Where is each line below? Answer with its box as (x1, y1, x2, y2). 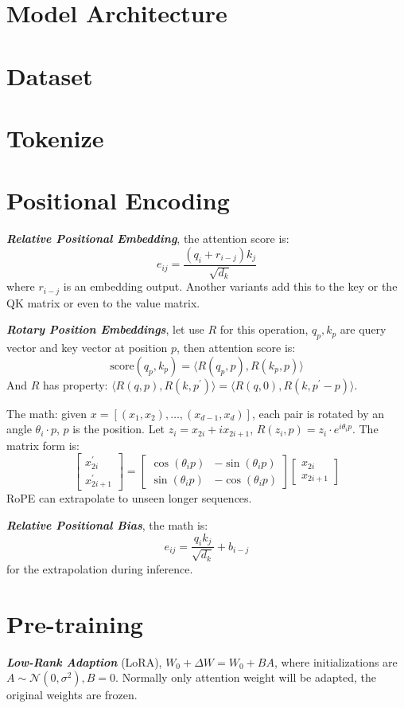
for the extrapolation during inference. (6, 560, 193, 577)
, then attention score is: (177, 339, 296, 356)
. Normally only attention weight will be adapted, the (115, 669, 377, 686)
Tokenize (6, 121, 104, 154)
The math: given (6, 405, 87, 421)
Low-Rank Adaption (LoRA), (6, 653, 162, 670)
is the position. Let (72, 420, 165, 437)
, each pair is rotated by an (251, 405, 385, 421)
